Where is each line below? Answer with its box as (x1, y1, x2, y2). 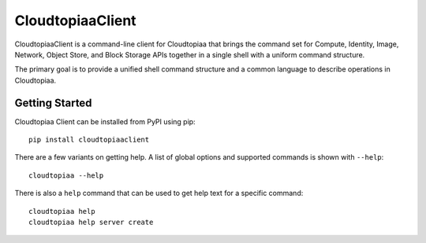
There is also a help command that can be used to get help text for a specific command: (14, 189, 304, 198)
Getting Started (14, 96, 92, 109)
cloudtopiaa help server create (28, 217, 154, 226)
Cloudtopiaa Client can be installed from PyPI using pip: (14, 116, 196, 126)
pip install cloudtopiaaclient (28, 135, 150, 145)
